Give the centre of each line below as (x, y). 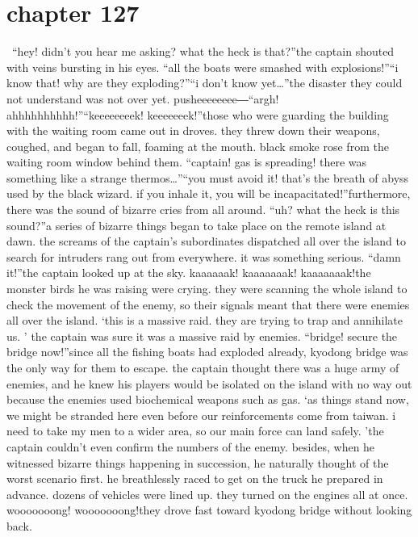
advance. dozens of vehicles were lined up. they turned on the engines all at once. (207, 494)
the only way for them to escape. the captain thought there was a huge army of (203, 367)
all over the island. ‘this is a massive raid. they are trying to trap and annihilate (205, 320)
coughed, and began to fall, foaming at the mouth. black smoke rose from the (198, 146)
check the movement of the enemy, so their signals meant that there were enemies (208, 304)
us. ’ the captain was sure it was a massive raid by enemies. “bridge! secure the (202, 336)
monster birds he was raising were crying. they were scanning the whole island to (207, 289)
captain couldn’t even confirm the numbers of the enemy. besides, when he (191, 446)
